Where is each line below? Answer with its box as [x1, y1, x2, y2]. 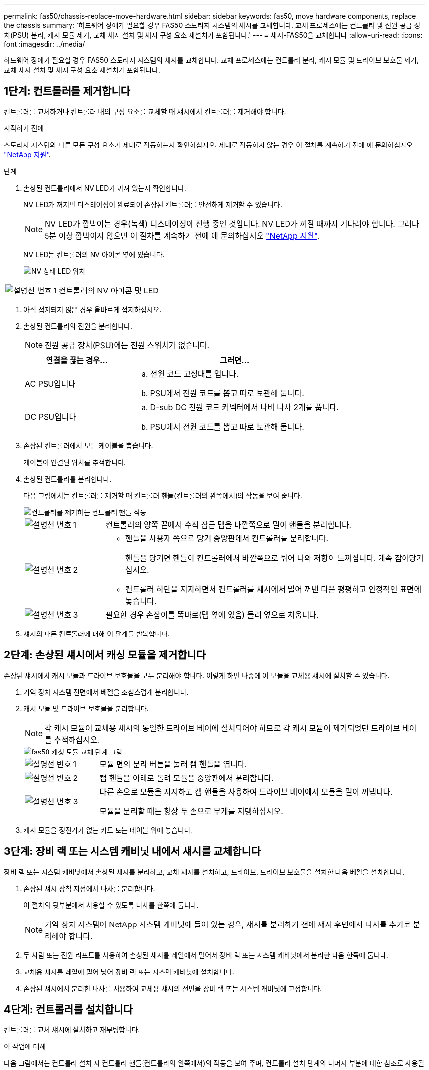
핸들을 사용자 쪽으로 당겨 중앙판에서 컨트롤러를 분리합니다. [125, 533, 329, 543]
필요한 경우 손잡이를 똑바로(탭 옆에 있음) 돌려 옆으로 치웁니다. [105, 609, 319, 620]
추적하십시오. [54, 734, 100, 745]
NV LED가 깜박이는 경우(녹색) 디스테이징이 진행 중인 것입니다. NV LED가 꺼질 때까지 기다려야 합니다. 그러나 [45, 219, 419, 229]
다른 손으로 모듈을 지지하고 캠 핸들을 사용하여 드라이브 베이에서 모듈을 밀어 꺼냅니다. [99, 786, 393, 797]
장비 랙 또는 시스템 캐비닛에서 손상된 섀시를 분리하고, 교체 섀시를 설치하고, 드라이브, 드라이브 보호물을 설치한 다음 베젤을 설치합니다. [4, 867, 405, 876]
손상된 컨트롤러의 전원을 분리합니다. [24, 321, 132, 330]
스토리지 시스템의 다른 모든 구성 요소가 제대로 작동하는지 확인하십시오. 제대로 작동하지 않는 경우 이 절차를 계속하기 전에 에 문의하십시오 [4, 140, 413, 149]
